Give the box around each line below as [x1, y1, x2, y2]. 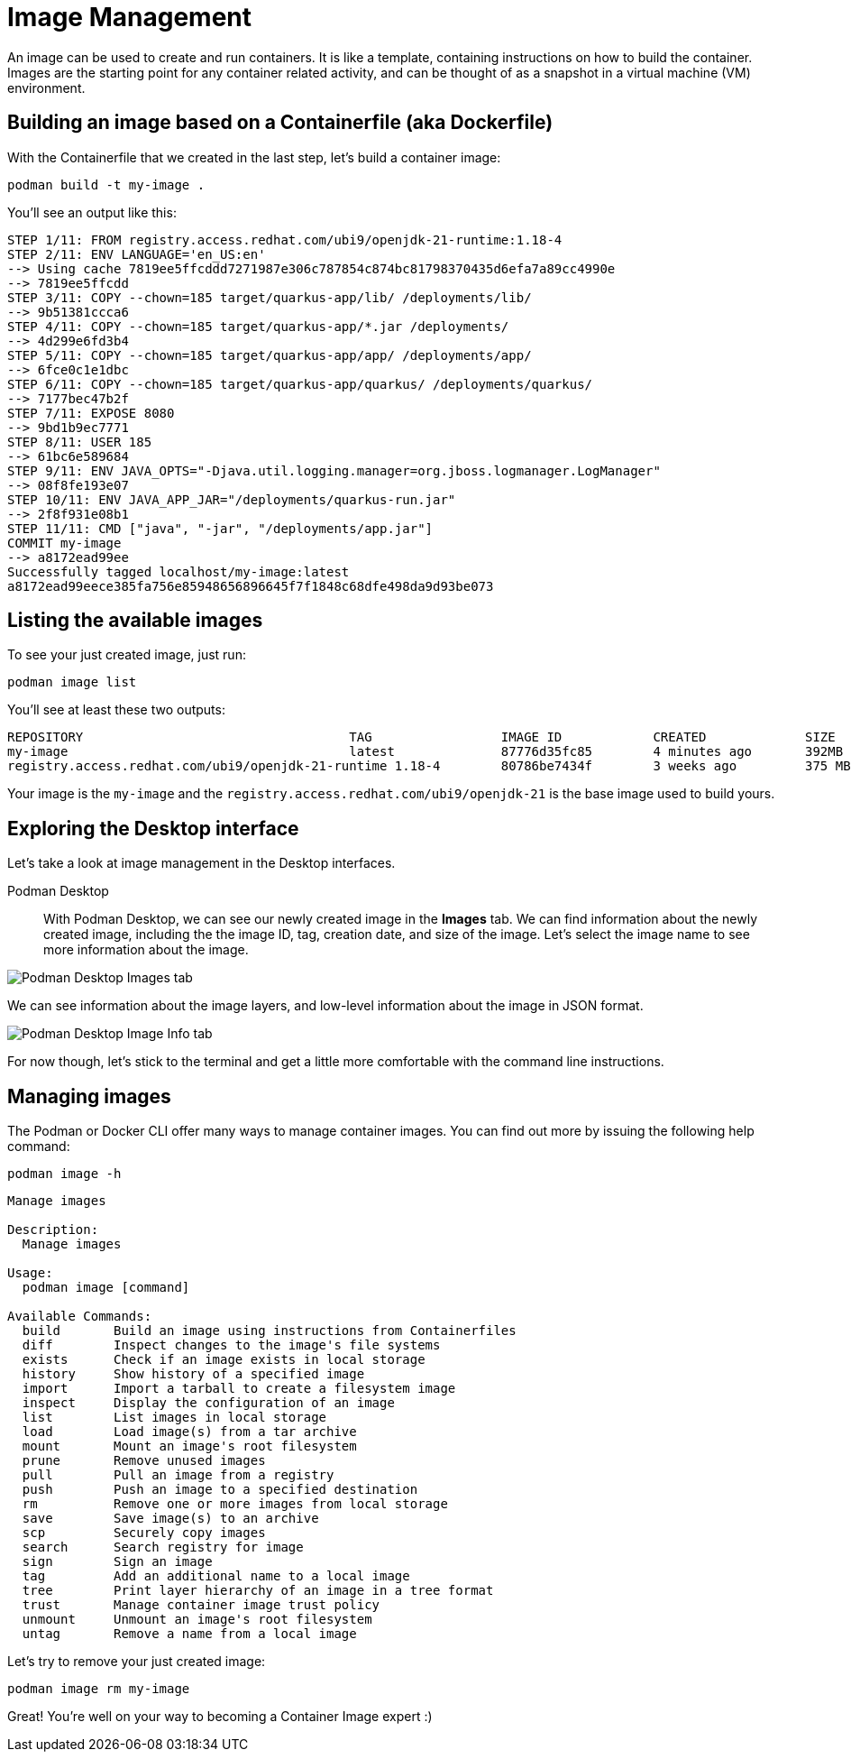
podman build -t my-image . [7, 177, 206, 192]
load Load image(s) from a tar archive [22, 1424, 357, 1440]
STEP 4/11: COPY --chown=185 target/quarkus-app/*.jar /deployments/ [7, 318, 509, 334]
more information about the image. [43, 942, 249, 958]
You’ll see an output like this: [7, 204, 177, 220]
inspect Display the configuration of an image [22, 1395, 395, 1411]
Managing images [7, 1084, 171, 1108]
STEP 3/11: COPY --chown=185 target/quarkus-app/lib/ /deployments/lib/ [7, 290, 532, 305]
